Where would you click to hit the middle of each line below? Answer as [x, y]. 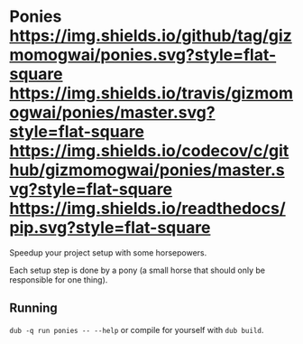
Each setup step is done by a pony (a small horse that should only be [138, 270]
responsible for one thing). [59, 279]
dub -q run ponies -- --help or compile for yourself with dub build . [137, 330]
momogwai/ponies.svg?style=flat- [143, 55]
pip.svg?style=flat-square [110, 228]
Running [34, 308]
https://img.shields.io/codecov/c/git [149, 151]
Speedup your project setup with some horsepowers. [108, 252]
